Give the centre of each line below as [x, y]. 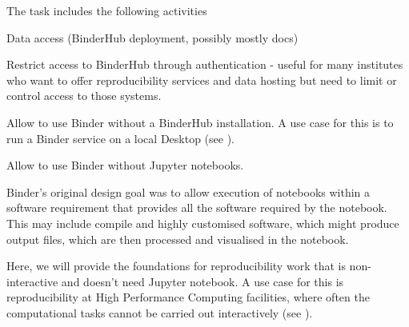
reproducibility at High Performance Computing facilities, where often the [188, 297]
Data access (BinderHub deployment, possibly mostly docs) [152, 37]
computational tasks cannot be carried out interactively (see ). [160, 312]
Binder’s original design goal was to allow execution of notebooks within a [188, 191]
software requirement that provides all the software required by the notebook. [197, 207]
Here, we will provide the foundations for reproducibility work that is [176, 266]
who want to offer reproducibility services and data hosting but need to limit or [202, 80]
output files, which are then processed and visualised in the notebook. [178, 239]
